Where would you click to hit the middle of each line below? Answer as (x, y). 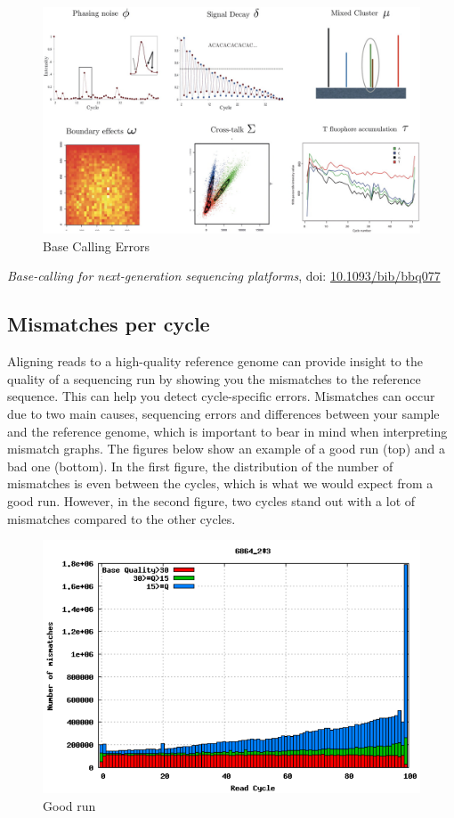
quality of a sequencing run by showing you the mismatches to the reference (214, 378)
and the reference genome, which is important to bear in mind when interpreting (227, 431)
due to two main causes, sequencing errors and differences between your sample (223, 413)
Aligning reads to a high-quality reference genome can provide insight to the (215, 361)
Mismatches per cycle (109, 324)
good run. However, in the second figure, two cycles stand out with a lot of (211, 500)
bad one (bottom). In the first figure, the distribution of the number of (200, 466)
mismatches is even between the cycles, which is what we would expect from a (220, 483)
